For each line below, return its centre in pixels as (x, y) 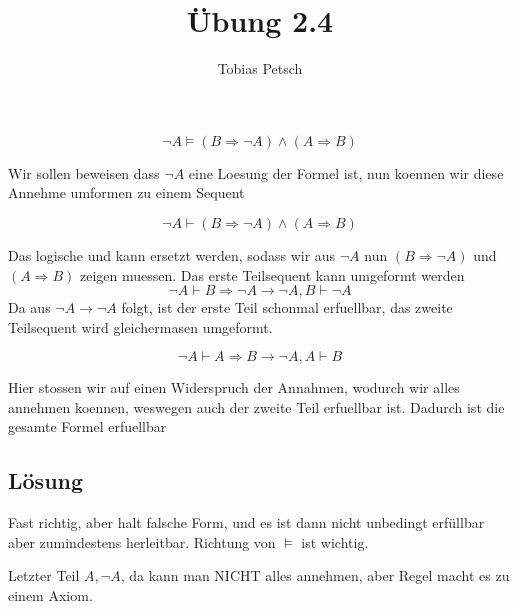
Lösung (46, 480)
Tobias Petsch (260, 68)
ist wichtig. (335, 541)
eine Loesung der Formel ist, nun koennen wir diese (346, 172)
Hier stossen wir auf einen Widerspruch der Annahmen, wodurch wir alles (234, 387)
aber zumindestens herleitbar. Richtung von (142, 541)
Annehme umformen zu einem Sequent (126, 192)
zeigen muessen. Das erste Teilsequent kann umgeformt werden (272, 274)
